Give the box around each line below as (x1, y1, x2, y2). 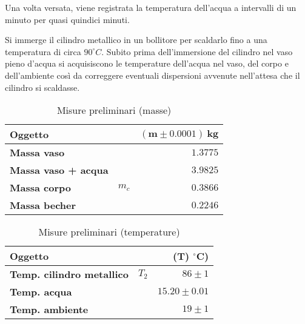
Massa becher (10, 198, 76, 213)
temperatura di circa (5, 45, 81, 58)
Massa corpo (10, 180, 71, 195)
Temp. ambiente (10, 302, 89, 317)
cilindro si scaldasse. (5, 81, 80, 93)
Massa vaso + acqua (10, 163, 109, 177)
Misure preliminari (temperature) (38, 225, 180, 239)
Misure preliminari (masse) (56, 103, 172, 117)
